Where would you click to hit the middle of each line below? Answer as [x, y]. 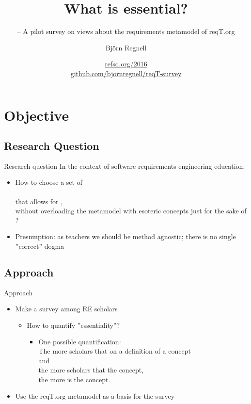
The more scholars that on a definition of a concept [115, 351]
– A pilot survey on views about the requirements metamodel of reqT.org [126, 31]
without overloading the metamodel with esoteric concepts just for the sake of [131, 211]
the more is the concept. [74, 379]
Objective [37, 115]
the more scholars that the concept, [91, 370]
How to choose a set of [49, 182]
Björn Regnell [126, 47]
